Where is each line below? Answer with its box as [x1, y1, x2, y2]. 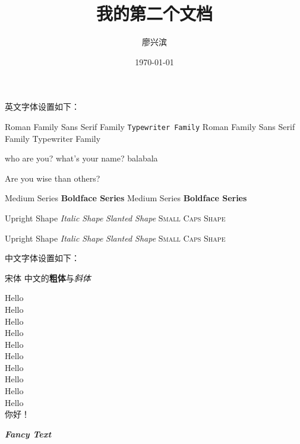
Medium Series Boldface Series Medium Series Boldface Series [5, 192, 247, 204]
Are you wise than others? [5, 172, 100, 184]
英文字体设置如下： [5, 100, 80, 113]
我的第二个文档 [96, 1, 213, 26]
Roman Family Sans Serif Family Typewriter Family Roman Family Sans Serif [5, 120, 295, 132]
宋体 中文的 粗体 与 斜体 [5, 271, 91, 284]
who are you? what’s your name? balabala [5, 152, 158, 164]
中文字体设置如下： [5, 252, 80, 264]
